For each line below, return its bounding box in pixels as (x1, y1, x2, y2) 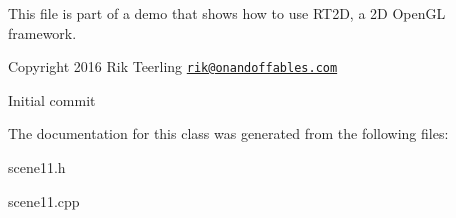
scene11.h (8, 157, 66, 178)
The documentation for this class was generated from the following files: (8, 123, 449, 144)
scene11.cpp (8, 190, 80, 211)
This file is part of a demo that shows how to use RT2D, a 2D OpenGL (8, 3, 446, 23)
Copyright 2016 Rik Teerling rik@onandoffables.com (8, 56, 338, 77)
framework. (8, 22, 77, 43)
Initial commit (8, 89, 96, 110)
